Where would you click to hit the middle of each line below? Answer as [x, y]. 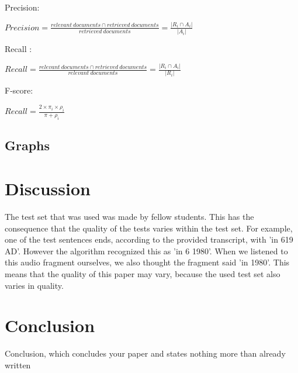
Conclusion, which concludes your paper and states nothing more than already [145, 353]
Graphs [27, 145]
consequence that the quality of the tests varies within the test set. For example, [149, 228]
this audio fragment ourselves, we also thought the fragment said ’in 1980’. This [147, 262]
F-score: [19, 90]
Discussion [48, 189]
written [18, 365]
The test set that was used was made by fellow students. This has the [129, 216]
